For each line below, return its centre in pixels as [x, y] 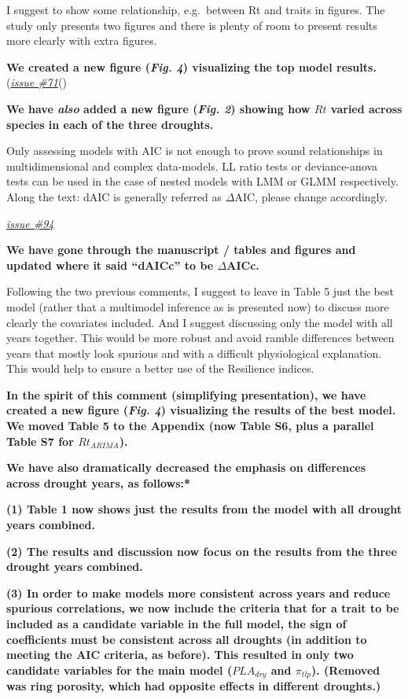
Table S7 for [40, 441]
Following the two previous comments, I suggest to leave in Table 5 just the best [200, 291]
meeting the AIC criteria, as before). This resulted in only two [180, 655]
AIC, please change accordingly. [311, 196]
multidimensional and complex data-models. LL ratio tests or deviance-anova [192, 166]
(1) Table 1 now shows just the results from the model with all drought [204, 509]
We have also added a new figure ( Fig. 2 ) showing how [158, 108]
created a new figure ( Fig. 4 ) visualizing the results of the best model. [201, 410]
